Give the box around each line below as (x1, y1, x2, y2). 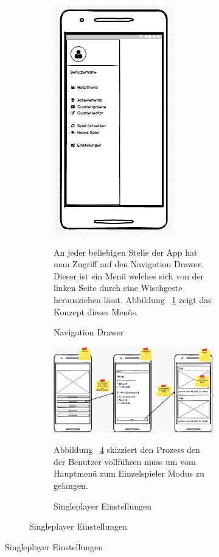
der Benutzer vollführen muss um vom (54, 455, 196, 468)
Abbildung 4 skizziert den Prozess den (54, 443, 200, 456)
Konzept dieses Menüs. (54, 305, 139, 318)
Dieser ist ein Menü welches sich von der (54, 269, 204, 282)
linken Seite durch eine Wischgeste (54, 281, 182, 294)
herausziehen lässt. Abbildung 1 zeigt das (54, 293, 212, 306)
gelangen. (54, 479, 88, 492)
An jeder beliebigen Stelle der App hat (54, 245, 198, 258)
